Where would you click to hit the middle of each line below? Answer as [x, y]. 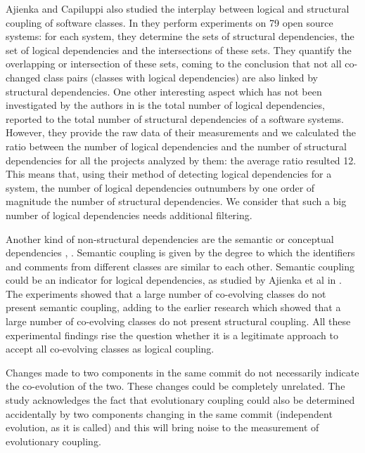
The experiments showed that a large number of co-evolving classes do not [166, 293]
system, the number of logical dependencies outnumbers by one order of [160, 187]
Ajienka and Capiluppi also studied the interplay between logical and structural [178, 8]
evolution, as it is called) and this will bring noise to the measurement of [162, 427]
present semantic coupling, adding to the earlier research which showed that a [173, 307]
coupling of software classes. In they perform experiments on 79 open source [169, 22]
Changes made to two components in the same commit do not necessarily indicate [182, 372]
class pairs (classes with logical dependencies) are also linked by [181, 77]
